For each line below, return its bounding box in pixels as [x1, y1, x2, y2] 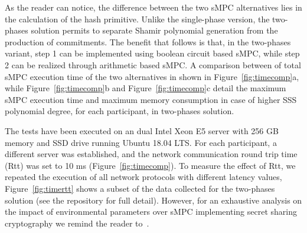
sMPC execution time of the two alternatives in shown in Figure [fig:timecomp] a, [5, 70, 299, 82]
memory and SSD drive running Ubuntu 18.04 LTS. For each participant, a [5, 136, 277, 148]
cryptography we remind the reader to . [5, 217, 149, 229]
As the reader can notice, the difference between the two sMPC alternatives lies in [5, 1, 302, 13]
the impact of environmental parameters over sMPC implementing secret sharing [5, 205, 297, 218]
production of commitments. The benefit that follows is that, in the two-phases [5, 35, 291, 48]
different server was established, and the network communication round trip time [5, 148, 298, 160]
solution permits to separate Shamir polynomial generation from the [31, 24, 278, 36]
